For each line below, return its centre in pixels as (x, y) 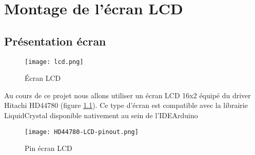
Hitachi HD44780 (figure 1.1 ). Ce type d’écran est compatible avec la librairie (126, 105)
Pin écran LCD (48, 148)
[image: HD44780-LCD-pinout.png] (82, 132)
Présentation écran (55, 41)
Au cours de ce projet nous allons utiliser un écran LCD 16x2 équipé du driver (128, 95)
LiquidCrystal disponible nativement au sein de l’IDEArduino (101, 115)
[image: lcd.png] (54, 62)
